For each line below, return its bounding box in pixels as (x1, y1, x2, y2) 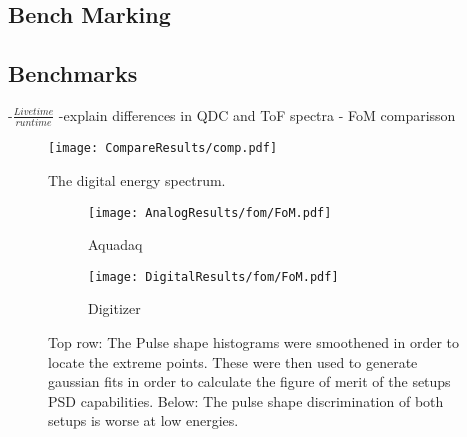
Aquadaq (88, 234, 143, 255)
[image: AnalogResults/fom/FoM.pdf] (88, 205, 332, 220)
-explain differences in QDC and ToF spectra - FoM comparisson (58, 104, 456, 125)
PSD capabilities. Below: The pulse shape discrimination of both (48, 390, 444, 411)
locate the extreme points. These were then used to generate (48, 351, 418, 372)
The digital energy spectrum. (48, 169, 226, 190)
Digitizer (88, 298, 141, 319)
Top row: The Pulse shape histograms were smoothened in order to (48, 332, 460, 353)
